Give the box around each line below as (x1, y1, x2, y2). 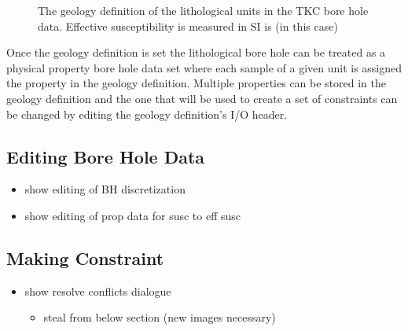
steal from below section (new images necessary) (43, 309, 276, 325)
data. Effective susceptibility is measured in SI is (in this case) (38, 17, 338, 34)
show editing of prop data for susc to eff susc (24, 207, 241, 223)
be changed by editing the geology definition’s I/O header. (6, 105, 288, 122)
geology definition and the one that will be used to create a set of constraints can (6, 90, 398, 106)
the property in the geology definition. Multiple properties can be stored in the (6, 75, 387, 91)
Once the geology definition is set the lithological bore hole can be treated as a (6, 44, 386, 61)
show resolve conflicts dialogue (24, 282, 171, 299)
